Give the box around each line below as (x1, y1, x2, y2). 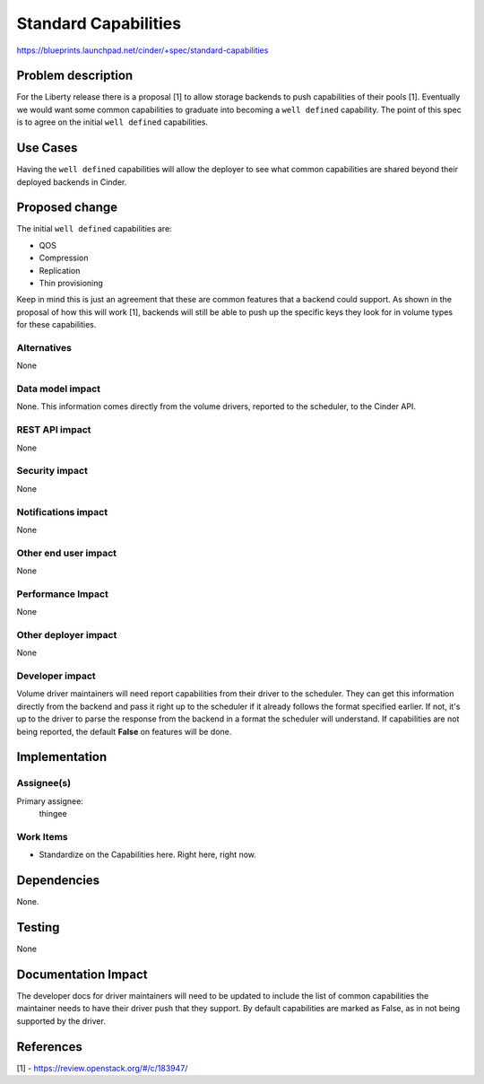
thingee (39, 809, 67, 819)
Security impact (16, 465, 89, 477)
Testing (16, 920, 60, 935)
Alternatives (16, 341, 72, 354)
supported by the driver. (16, 1015, 107, 1027)
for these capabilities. (16, 319, 97, 330)
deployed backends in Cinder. (16, 176, 127, 188)
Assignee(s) (16, 777, 72, 790)
